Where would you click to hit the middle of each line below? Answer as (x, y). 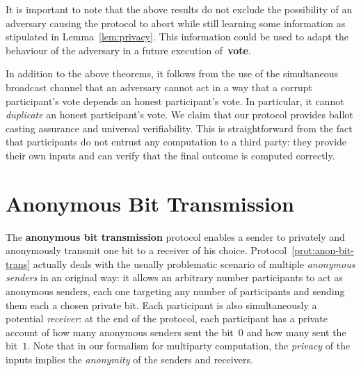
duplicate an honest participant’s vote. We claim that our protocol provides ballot (179, 115)
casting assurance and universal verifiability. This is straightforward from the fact (179, 128)
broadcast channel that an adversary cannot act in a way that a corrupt (159, 87)
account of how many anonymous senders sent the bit (120, 332)
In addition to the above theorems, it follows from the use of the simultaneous (172, 73)
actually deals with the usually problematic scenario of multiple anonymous (194, 263)
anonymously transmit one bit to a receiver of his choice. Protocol (146, 250)
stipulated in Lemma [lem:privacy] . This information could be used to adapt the (177, 37)
